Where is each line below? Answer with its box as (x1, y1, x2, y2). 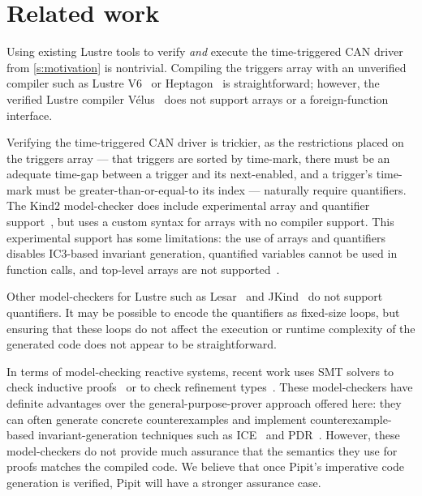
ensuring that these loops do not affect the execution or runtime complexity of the (6, 319, 416, 336)
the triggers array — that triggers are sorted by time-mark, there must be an (6, 149, 390, 166)
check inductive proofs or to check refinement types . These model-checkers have (6, 378, 413, 396)
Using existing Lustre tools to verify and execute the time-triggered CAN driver (6, 43, 403, 60)
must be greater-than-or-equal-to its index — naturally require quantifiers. (36, 181, 407, 198)
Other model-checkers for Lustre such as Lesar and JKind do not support (6, 288, 383, 305)
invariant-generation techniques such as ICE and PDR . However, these (37, 426, 400, 443)
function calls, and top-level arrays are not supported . (6, 260, 280, 277)
